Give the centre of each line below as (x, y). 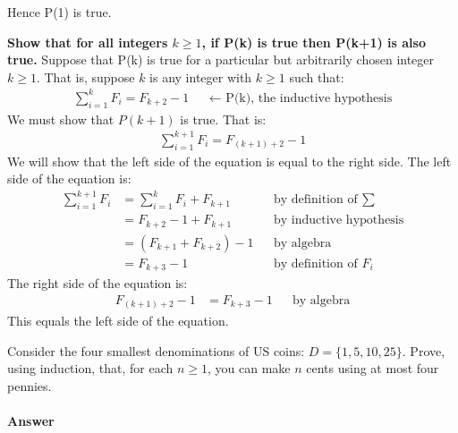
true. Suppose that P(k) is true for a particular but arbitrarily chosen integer (221, 59)
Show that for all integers (88, 42)
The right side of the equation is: (98, 283)
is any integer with (201, 76)
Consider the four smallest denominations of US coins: (156, 350)
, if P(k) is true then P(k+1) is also (314, 42)
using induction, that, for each (90, 368)
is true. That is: (223, 119)
